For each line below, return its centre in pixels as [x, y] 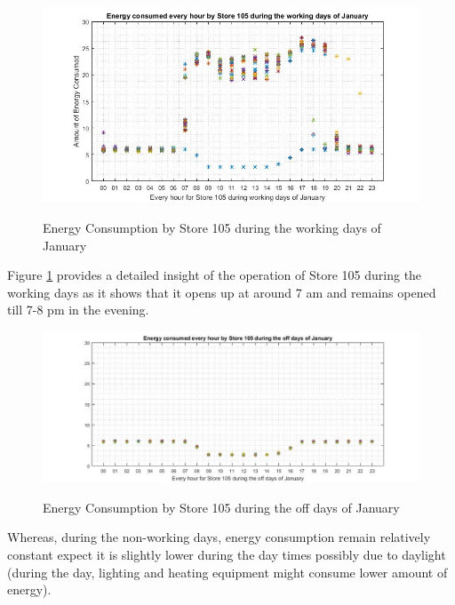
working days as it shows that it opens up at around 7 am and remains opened [222, 292]
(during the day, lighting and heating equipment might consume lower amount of [227, 572]
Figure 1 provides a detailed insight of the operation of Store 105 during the [215, 275]
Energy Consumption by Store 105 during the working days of [212, 227]
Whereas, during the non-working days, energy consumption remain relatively [219, 537]
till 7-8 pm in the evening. [78, 310]
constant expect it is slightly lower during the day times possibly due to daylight [227, 554]
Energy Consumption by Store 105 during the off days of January [221, 507]
